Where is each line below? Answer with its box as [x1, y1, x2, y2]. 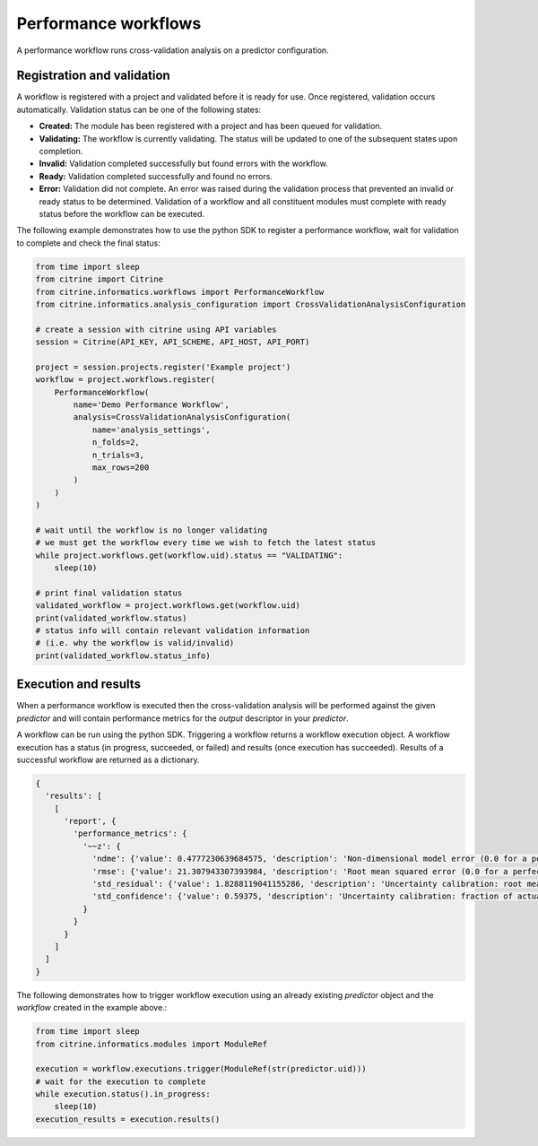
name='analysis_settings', [91, 424, 211, 435]
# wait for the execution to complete [35, 1076, 206, 1087]
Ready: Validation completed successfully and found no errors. [39, 170, 273, 181]
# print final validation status [35, 587, 183, 598]
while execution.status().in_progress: [35, 1090, 211, 1099]
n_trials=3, [91, 449, 145, 460]
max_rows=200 [91, 462, 150, 473]
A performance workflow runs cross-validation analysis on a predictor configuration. [16, 45, 329, 56]
